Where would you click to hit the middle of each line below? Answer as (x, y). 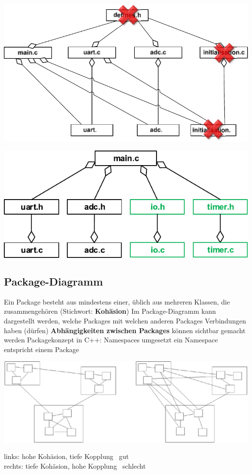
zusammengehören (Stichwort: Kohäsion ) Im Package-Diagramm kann (110, 311)
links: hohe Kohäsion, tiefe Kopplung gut (66, 456)
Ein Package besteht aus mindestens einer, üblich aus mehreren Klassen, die (117, 301)
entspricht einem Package (42, 349)
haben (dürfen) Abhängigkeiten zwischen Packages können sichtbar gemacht (125, 330)
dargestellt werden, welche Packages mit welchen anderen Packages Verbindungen (125, 320)
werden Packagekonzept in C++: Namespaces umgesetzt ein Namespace (111, 340)
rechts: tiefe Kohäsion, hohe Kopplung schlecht (75, 466)
